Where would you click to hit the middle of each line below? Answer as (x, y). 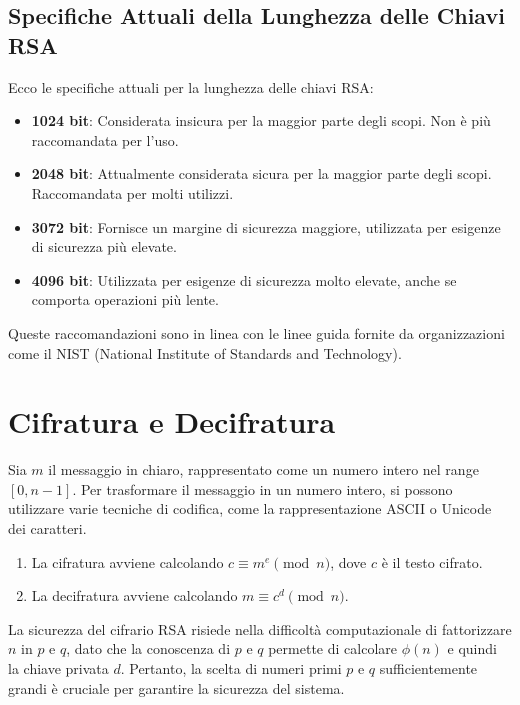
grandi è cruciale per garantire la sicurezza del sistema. (176, 687)
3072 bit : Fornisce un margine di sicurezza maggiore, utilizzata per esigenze (266, 226)
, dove (348, 561)
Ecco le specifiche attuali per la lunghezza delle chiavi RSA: (191, 86)
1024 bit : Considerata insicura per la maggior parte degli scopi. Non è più (261, 120)
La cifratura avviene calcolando (127, 561)
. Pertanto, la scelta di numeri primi (231, 668)
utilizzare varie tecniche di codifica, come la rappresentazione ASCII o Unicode (250, 508)
